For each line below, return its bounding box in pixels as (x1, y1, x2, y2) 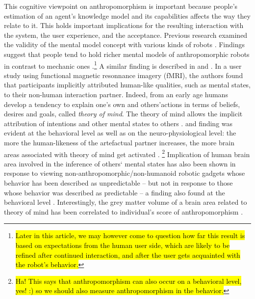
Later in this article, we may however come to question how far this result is (15, 230, 245, 241)
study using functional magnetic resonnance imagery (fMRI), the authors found (4, 70, 243, 80)
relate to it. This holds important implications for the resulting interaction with (4, 20, 244, 30)
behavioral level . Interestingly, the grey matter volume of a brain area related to (4, 197, 247, 207)
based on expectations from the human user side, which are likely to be (15, 240, 230, 250)
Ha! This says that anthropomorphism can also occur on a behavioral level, (15, 275, 242, 286)
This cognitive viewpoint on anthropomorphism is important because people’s (4, 1, 238, 11)
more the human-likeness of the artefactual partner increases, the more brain (4, 137, 234, 147)
